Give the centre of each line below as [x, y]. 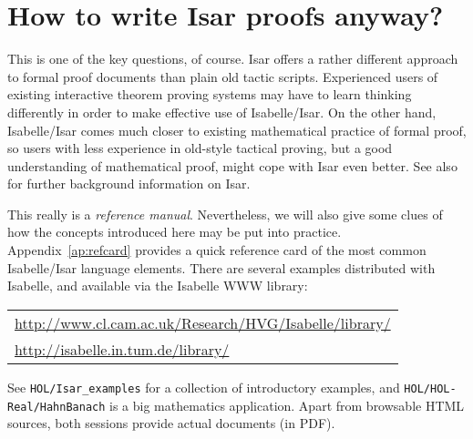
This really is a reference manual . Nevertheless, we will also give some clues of [225, 214]
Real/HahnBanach [57, 407]
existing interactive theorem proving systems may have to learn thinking [210, 94]
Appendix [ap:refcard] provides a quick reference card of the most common [217, 250]
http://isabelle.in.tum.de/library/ [122, 349]
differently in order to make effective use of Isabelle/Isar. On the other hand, [222, 112]
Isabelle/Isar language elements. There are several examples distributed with [221, 267]
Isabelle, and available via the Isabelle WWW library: [158, 286]
